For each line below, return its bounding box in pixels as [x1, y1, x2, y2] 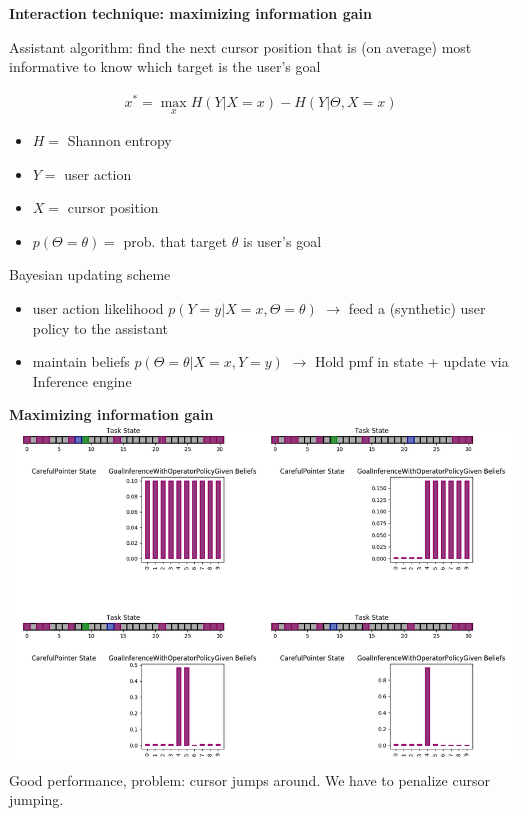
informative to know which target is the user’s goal [9, 56, 321, 77]
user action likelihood [32, 298, 164, 319]
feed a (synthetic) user [348, 298, 486, 319]
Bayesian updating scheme [9, 264, 171, 285]
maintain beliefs [32, 351, 130, 372]
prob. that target [123, 230, 228, 251]
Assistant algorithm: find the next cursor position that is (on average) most [9, 36, 472, 57]
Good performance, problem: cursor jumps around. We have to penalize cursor [9, 769, 490, 790]
